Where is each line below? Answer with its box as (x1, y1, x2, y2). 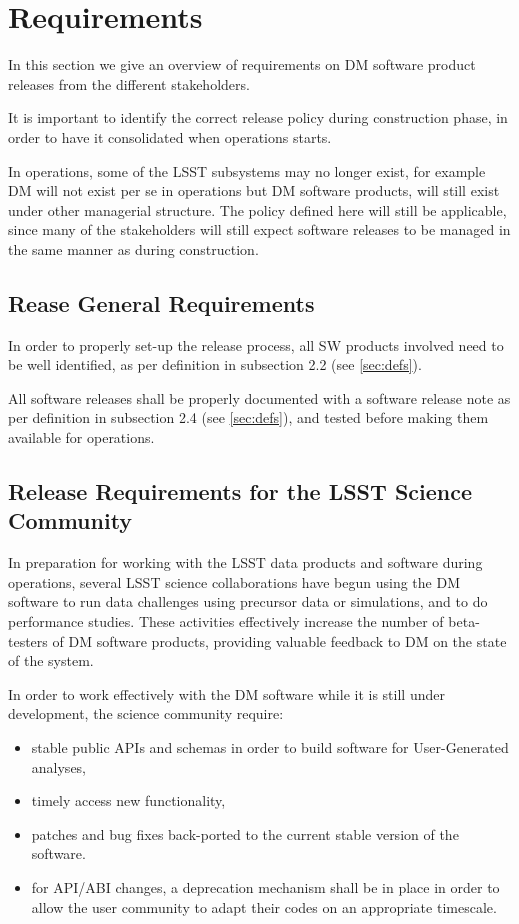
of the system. (8, 650, 94, 671)
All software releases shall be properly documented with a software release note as (8, 387, 511, 408)
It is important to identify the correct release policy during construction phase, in (8, 107, 508, 128)
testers (8, 630, 48, 651)
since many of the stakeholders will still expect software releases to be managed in (8, 219, 511, 240)
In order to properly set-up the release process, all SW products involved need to (8, 334, 504, 355)
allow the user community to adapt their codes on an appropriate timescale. (31, 896, 497, 917)
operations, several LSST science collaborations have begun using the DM (8, 571, 461, 592)
